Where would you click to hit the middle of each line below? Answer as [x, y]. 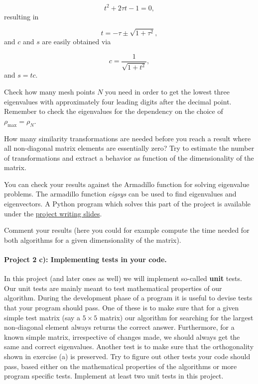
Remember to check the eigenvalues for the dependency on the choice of [114, 111]
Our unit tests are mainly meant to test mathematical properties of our [113, 288]
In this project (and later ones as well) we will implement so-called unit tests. [123, 278]
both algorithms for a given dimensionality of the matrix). [93, 240]
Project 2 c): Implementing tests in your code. [85, 259]
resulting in [21, 16]
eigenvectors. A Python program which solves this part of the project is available [128, 204]
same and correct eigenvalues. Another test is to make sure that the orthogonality [129, 346]
